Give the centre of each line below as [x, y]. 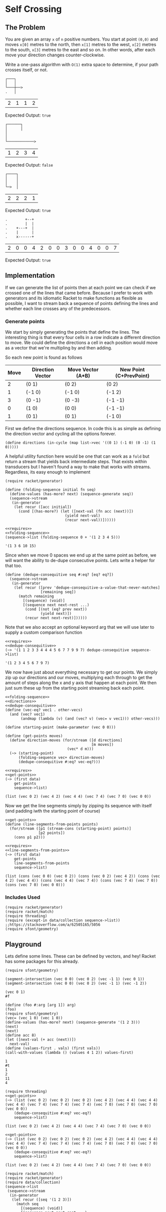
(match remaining [36, 597]
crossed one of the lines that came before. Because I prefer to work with [79, 293]
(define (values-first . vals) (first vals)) [53, 1048]
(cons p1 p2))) [30, 837]
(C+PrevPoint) [132, 376]
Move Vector [83, 370]
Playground [23, 944]
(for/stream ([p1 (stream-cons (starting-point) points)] [71, 829]
